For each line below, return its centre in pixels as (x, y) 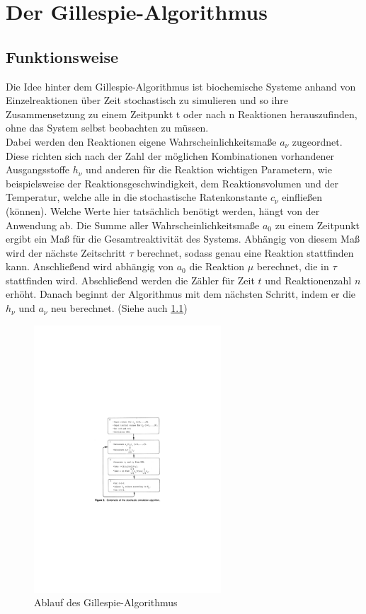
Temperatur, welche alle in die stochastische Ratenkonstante (137, 197)
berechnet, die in (293, 266)
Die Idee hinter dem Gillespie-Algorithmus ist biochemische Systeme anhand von (181, 86)
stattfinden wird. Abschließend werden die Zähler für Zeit (130, 280)
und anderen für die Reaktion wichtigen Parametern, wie (209, 169)
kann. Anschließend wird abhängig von (90, 266)
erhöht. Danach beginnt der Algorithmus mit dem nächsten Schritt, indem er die (181, 294)
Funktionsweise (62, 56)
